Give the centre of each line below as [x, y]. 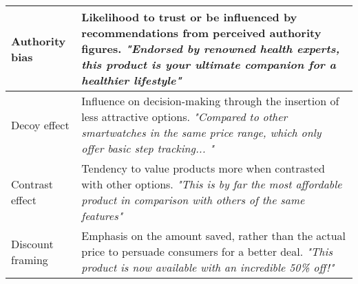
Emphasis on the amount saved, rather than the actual [214, 236]
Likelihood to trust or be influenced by [189, 17]
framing [30, 259]
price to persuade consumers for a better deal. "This [207, 251]
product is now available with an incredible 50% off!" [208, 267]
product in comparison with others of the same [193, 200]
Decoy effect [40, 124]
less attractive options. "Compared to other [185, 117]
